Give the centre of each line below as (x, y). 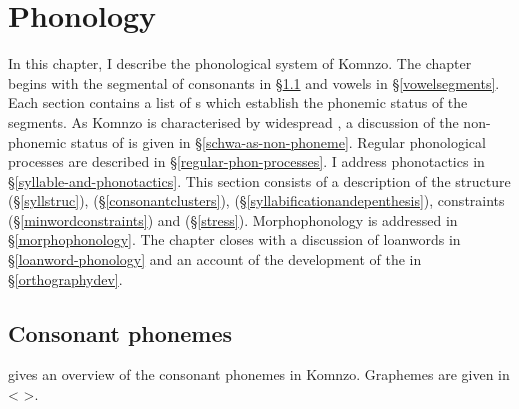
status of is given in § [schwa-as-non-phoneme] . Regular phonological (278, 141)
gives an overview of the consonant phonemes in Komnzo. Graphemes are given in (259, 374)
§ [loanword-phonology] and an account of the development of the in (215, 259)
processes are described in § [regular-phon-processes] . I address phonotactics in (246, 161)
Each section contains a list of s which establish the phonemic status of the (238, 102)
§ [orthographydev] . (65, 278)
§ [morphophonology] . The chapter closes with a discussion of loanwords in (234, 239)
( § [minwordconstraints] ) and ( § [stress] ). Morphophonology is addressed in (233, 219)
